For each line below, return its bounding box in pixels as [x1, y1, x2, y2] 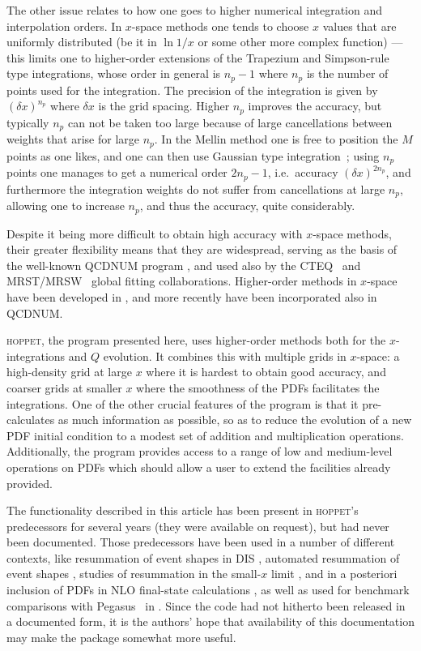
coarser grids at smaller [6, 379, 122, 396]
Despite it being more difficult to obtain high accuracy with [6, 225, 303, 242]
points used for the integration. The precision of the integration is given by [6, 81, 378, 98]
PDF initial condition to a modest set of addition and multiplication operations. [6, 426, 404, 443]
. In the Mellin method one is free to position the [154, 131, 398, 148]
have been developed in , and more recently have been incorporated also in [6, 288, 377, 305]
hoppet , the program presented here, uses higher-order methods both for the [6, 332, 386, 349]
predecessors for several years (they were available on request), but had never [6, 517, 389, 534]
